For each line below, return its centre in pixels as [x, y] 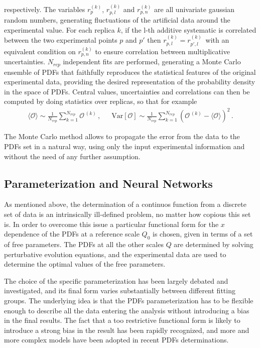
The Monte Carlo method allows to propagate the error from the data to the [122, 136]
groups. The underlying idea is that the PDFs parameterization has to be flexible [129, 300]
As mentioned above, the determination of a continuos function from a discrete [125, 204]
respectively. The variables [45, 9]
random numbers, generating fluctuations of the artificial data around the [117, 20]
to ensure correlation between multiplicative [162, 51]
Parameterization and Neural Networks [108, 183]
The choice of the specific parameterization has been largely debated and [116, 280]
